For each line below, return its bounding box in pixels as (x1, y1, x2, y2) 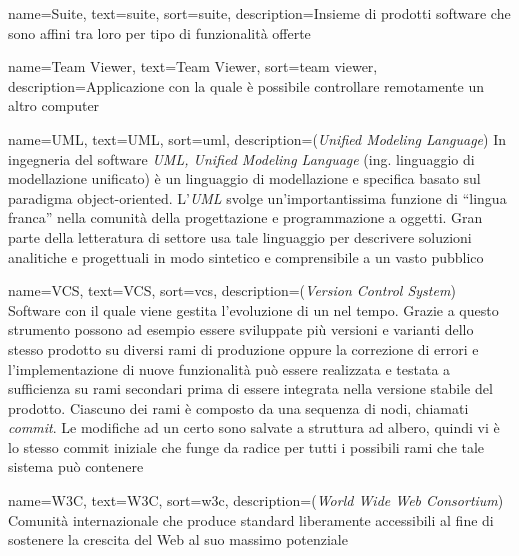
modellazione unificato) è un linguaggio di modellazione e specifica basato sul (8, 168, 481, 189)
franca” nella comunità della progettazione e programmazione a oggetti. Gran (8, 207, 483, 228)
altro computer (8, 95, 100, 116)
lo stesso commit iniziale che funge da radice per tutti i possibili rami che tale (8, 436, 485, 457)
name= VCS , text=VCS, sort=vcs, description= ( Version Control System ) (8, 280, 456, 301)
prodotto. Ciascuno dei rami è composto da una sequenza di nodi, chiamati (8, 397, 469, 418)
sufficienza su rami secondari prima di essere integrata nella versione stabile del (8, 378, 493, 399)
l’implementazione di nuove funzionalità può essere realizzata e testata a (8, 358, 451, 379)
